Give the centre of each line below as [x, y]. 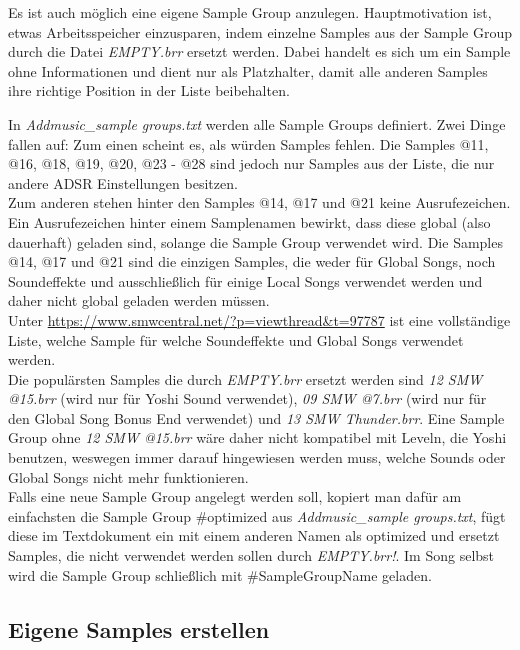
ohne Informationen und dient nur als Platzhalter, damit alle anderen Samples [248, 70]
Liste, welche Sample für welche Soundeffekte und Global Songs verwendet [236, 339]
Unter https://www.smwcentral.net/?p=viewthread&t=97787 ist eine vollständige [259, 319]
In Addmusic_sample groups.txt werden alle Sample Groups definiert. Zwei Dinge [257, 123]
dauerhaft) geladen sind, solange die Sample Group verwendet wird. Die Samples [255, 241]
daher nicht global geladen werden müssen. [139, 300]
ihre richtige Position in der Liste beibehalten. [149, 90]
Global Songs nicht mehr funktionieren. [128, 476]
